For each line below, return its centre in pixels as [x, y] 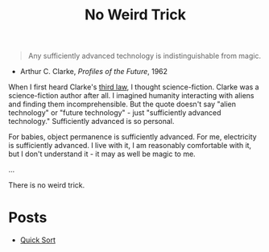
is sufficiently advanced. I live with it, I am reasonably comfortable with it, [130, 146]
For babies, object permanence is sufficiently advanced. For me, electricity [132, 137]
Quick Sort [38, 240]
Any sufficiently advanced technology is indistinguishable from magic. [145, 56]
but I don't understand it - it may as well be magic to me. [102, 154]
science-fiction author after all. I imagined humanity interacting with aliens [131, 96]
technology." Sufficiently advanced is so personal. [91, 122]
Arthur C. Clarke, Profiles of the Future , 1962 [93, 72]
